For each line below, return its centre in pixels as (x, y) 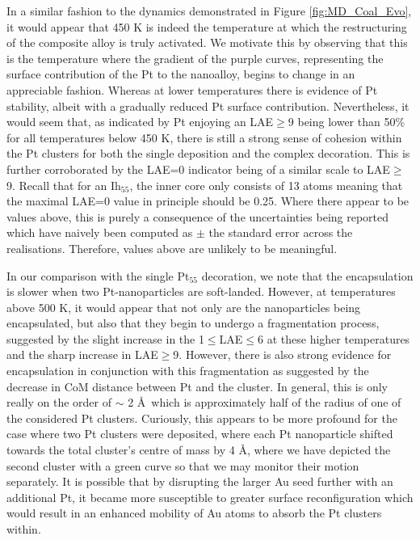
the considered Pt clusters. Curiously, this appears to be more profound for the (202, 418)
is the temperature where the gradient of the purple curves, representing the (195, 58)
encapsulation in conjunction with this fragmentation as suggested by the (188, 371)
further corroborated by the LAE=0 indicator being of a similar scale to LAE (198, 169)
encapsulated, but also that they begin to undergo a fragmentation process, (193, 323)
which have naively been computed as (100, 232)
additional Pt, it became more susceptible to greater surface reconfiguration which (210, 497)
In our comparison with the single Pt (98, 275)
